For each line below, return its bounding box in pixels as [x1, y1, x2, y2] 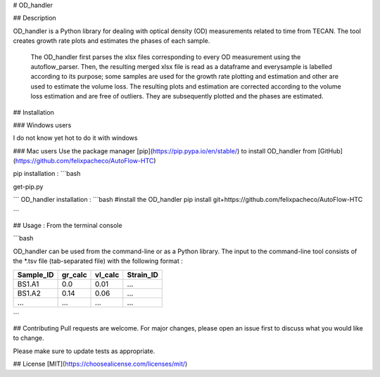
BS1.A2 [17, 288, 42, 298]
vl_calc [95, 269, 120, 279]
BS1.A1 [17, 279, 39, 288]
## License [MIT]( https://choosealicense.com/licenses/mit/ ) [13, 359, 188, 369]
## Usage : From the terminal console [13, 222, 122, 230]
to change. [13, 334, 44, 343]
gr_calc [61, 269, 87, 279]
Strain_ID [127, 269, 158, 279]
